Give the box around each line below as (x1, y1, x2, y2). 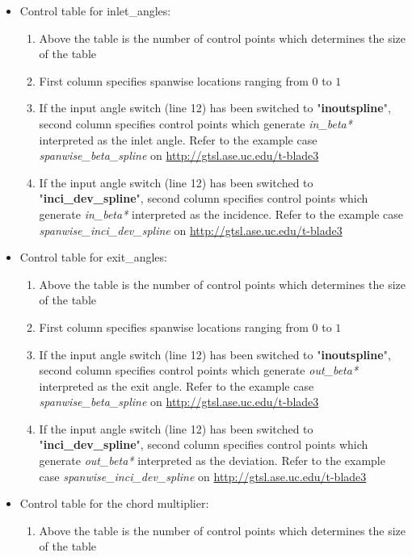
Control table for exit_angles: (19, 249, 167, 266)
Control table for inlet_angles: (19, 2, 171, 19)
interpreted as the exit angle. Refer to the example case (39, 377, 314, 394)
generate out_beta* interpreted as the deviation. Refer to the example (39, 452, 385, 469)
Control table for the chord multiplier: (19, 495, 209, 512)
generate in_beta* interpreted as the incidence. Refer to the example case (39, 205, 404, 222)
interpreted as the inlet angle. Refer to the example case (39, 131, 317, 148)
